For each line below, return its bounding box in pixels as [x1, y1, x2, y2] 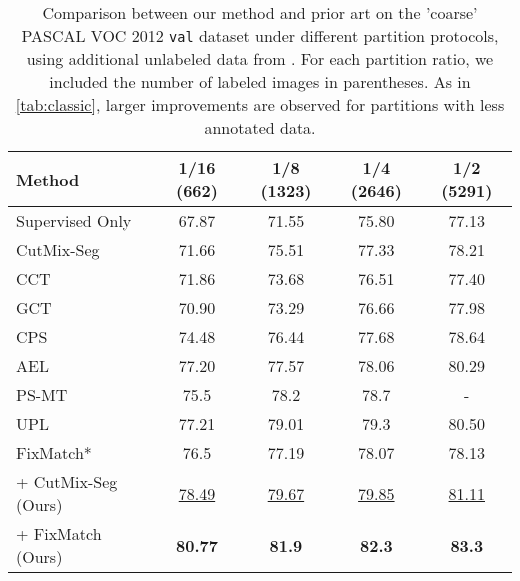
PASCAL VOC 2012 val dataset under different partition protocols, [21, 24, 499, 47]
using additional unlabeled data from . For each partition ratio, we [26, 47, 494, 70]
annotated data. [204, 116, 316, 139]
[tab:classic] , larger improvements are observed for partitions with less [15, 93, 505, 116]
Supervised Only [16, 209, 132, 232]
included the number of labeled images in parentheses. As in [49, 70, 471, 93]
